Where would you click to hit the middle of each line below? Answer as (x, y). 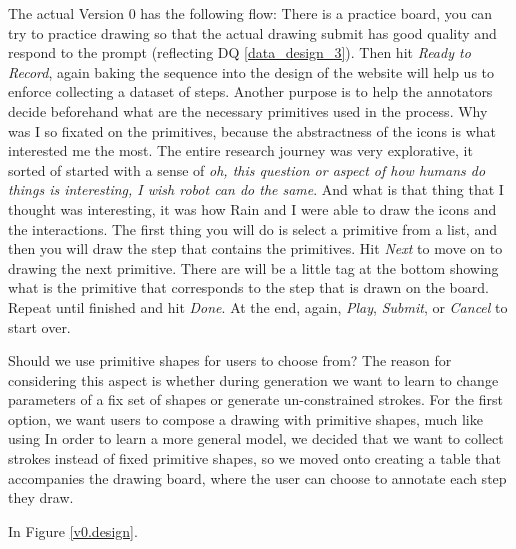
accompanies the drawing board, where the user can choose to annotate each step (257, 477)
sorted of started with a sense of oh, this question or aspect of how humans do (247, 169)
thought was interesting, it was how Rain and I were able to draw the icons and (252, 208)
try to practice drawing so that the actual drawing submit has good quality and (252, 32)
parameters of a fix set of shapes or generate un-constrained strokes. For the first (255, 399)
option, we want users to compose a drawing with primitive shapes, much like (245, 418)
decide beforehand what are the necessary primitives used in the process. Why (248, 110)
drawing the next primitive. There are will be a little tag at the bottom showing (253, 267)
